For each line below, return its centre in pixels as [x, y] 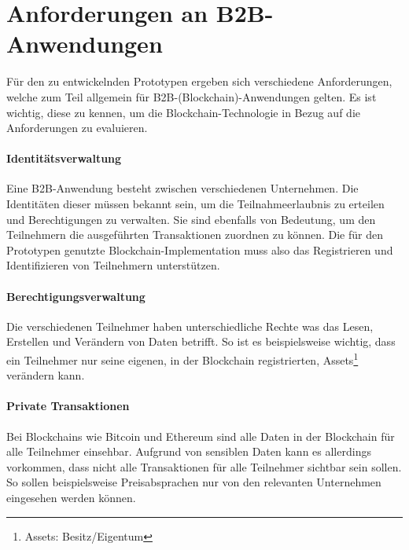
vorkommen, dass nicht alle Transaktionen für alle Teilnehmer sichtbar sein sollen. [204, 466]
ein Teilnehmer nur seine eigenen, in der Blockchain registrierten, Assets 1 [182, 359]
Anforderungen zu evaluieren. [77, 128]
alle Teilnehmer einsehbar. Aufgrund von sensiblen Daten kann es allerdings [189, 451]
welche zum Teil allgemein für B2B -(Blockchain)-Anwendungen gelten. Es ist [192, 96]
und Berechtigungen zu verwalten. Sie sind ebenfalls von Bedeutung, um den [191, 219]
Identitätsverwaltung [64, 158]
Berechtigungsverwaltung [76, 296]
